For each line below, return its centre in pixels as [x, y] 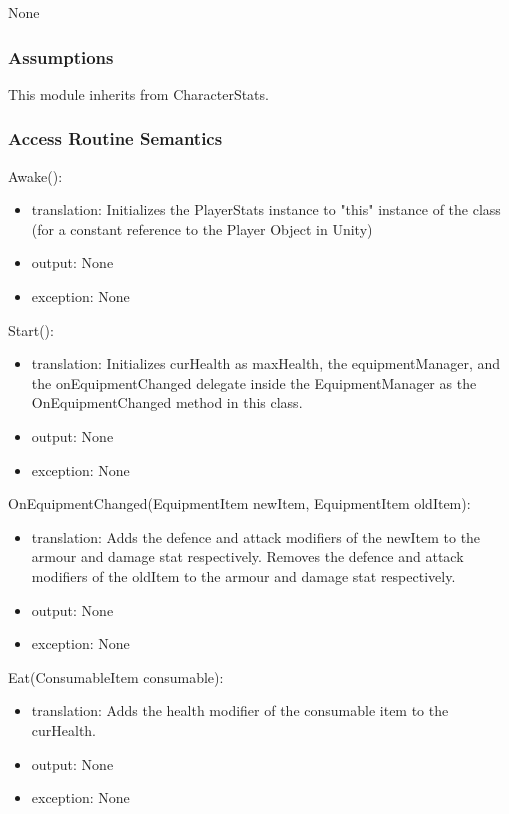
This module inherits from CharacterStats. [138, 93]
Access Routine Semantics [115, 138]
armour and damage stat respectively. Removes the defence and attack [247, 556]
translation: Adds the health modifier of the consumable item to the [240, 710]
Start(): [31, 329]
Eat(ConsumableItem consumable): [116, 676]
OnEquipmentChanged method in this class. [167, 402]
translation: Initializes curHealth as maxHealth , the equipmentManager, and [266, 363]
